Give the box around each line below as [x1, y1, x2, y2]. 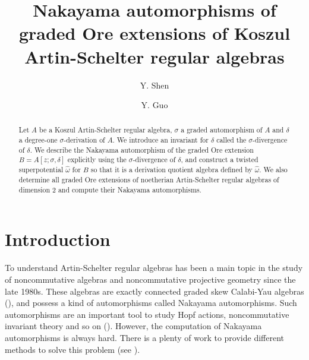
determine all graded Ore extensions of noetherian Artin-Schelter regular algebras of [18, 175, 279, 185]
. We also [259, 165, 288, 175]
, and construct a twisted [181, 154, 258, 165]
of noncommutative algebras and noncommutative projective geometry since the [5, 273, 296, 285]
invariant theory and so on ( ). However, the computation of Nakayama [5, 320, 262, 332]
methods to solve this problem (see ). [5, 343, 140, 355]
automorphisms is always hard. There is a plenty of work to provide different [5, 331, 284, 343]
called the [216, 135, 247, 145]
